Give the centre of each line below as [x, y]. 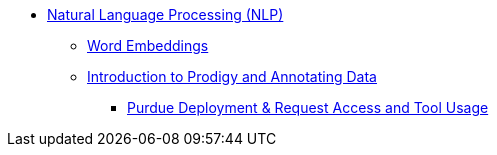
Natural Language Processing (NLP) [165, 14]
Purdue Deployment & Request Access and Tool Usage [308, 107]
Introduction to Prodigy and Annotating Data [232, 76]
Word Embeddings [148, 45]
